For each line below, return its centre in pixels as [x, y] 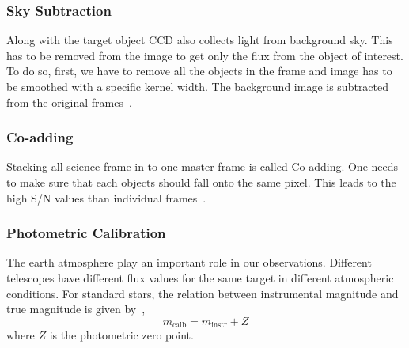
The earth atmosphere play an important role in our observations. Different [189, 262]
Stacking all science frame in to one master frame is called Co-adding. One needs [203, 166]
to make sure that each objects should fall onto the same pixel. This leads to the [201, 182]
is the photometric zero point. [121, 335]
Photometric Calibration [86, 233]
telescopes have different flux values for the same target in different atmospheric [200, 278]
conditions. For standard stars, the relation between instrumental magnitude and [203, 293]
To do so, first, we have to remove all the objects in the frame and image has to [199, 71]
